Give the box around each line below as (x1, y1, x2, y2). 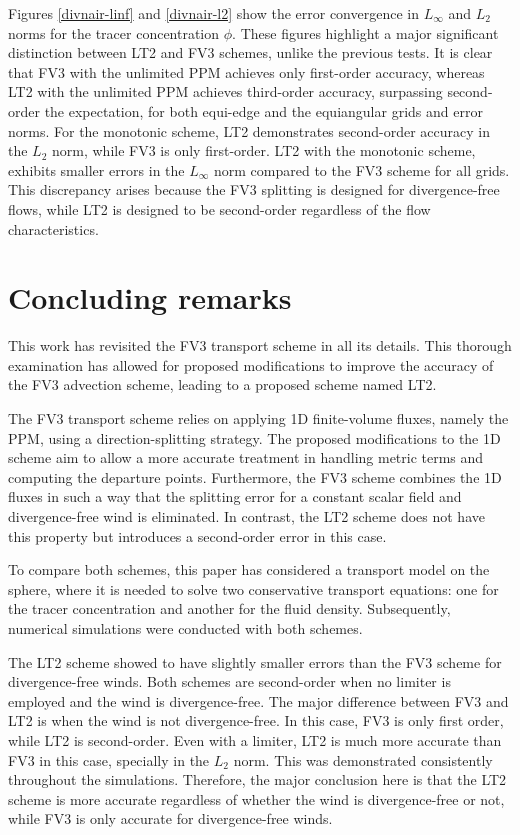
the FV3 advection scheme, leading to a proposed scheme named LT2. (8, 374, 437, 395)
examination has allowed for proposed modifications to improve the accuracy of (8, 354, 494, 375)
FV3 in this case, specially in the (8, 749, 210, 770)
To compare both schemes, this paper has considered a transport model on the (8, 559, 490, 580)
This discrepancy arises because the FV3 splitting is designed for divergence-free (8, 179, 500, 200)
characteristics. (8, 218, 99, 239)
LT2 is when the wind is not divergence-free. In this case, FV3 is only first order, (8, 710, 504, 731)
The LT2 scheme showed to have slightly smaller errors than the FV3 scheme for (8, 651, 502, 672)
